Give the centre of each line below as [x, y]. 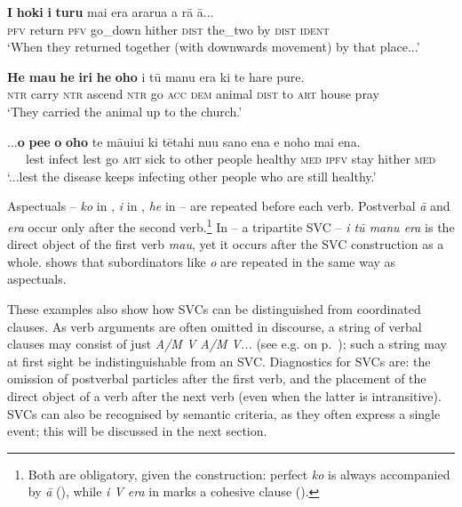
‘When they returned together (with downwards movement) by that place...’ [214, 47]
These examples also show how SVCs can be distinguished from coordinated [214, 308]
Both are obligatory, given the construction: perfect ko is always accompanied [239, 474]
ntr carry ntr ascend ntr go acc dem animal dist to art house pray [193, 94]
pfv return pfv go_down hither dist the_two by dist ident [168, 29]
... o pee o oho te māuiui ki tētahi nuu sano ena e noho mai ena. [184, 141]
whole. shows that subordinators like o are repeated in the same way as [202, 261]
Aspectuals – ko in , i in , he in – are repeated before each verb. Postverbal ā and [229, 206]
